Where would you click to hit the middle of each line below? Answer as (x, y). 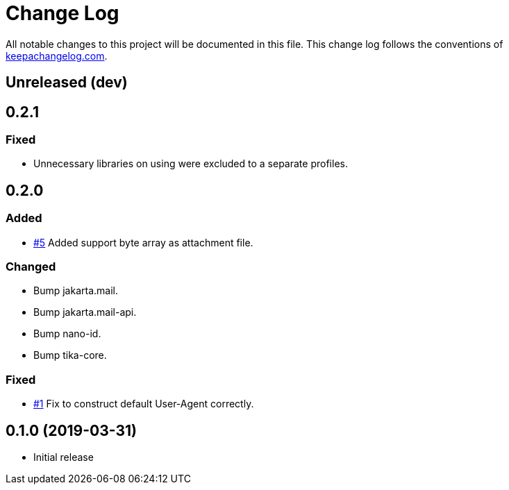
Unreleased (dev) (67, 83)
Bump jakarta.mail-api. (85, 312)
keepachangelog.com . (57, 56)
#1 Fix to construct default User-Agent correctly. (144, 404)
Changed (31, 266)
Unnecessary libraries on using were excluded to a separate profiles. (191, 164)
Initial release (64, 457)
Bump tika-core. (70, 355)
